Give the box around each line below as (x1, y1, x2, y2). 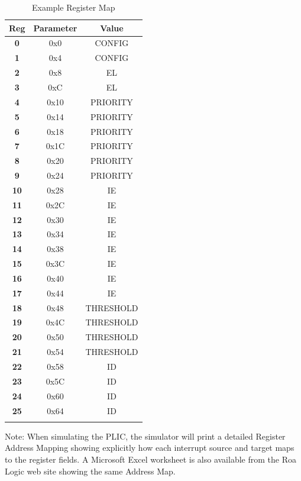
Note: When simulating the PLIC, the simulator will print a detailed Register (5, 430, 286, 442)
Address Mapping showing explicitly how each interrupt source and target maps (5, 441, 294, 454)
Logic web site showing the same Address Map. (5, 464, 176, 477)
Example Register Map (31, 1, 115, 13)
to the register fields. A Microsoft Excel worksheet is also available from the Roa (5, 453, 296, 466)
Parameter (33, 21, 77, 34)
